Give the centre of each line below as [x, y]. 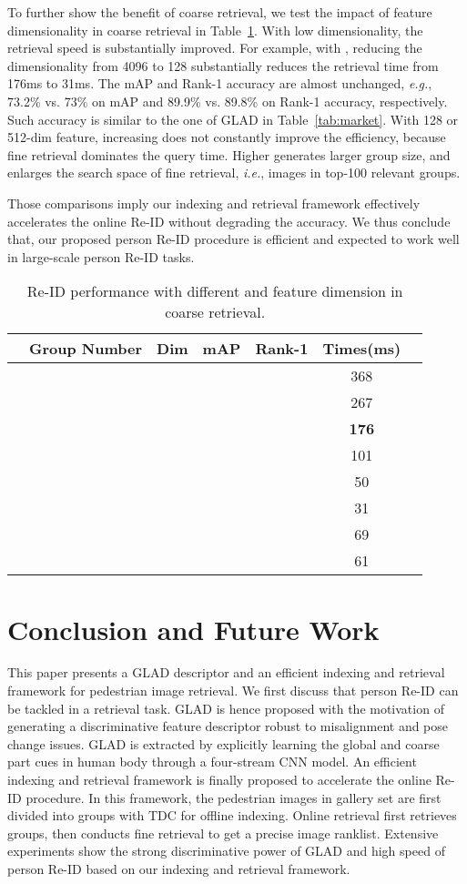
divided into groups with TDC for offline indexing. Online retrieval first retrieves [232, 815]
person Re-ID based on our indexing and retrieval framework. [179, 868]
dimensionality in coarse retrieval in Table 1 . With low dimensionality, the [215, 30]
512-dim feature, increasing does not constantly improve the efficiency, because [227, 137]
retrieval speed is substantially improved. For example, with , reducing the [215, 48]
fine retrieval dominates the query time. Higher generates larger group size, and [229, 154]
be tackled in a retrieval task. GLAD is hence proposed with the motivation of [226, 708]
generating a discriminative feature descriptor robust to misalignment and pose [228, 726]
